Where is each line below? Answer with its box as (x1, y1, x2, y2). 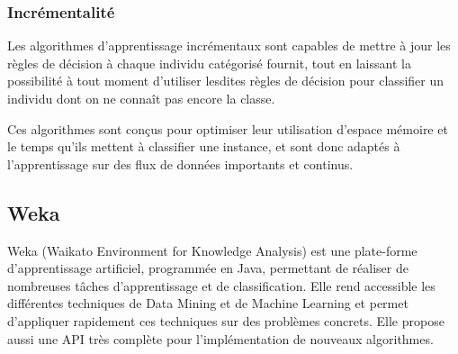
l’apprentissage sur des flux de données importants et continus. (7, 154, 354, 173)
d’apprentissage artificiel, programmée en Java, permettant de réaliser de (7, 259, 409, 277)
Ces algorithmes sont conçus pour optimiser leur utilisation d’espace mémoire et (7, 119, 448, 138)
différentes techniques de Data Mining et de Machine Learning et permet (7, 294, 409, 313)
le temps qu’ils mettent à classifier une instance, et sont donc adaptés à (7, 137, 400, 156)
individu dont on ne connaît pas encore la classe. (7, 89, 275, 107)
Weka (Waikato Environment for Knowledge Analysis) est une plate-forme (7, 241, 418, 259)
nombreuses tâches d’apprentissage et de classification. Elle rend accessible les (7, 276, 436, 295)
